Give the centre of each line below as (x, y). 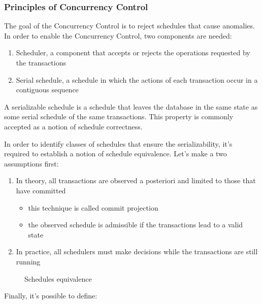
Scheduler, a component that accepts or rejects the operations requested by (133, 53)
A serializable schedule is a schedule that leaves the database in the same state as (131, 106)
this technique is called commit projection (93, 207)
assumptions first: (31, 163)
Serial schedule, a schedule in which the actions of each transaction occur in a (137, 79)
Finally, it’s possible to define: (51, 296)
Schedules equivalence (58, 278)
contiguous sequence (47, 90)
